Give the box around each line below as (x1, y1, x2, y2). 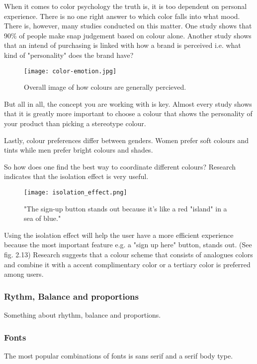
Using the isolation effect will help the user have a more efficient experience (4, 229, 234, 240)
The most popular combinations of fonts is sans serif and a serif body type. (4, 350, 233, 361)
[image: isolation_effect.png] (24, 188, 127, 196)
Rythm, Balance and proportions (4, 290, 139, 302)
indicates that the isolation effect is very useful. (4, 171, 149, 182)
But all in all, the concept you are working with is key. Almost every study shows (4, 98, 252, 109)
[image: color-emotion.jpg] (24, 67, 117, 75)
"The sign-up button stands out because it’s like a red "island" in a (24, 203, 227, 213)
